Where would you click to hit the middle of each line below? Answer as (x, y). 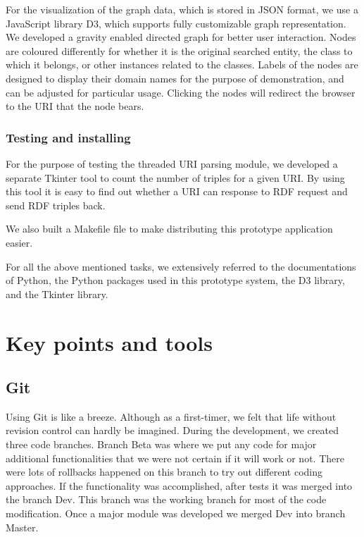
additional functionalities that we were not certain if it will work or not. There (175, 458)
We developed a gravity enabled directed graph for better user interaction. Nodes (181, 37)
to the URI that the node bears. (75, 106)
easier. (19, 242)
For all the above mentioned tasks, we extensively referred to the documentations (181, 266)
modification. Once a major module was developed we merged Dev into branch (176, 513)
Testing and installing (68, 137)
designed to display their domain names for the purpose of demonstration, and (175, 78)
